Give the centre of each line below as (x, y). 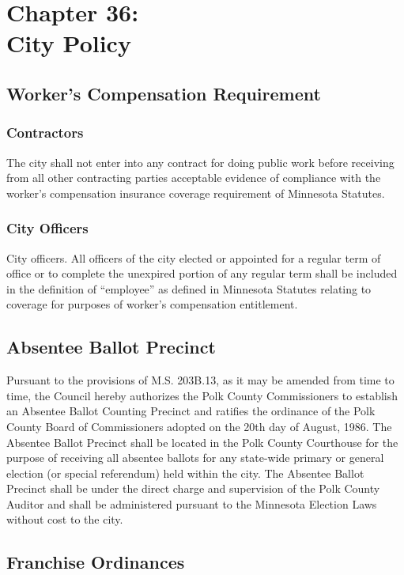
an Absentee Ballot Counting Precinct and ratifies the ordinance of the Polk (191, 411)
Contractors (45, 132)
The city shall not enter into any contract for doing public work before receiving (200, 162)
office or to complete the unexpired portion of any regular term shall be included (202, 273)
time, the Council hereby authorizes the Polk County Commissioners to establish (202, 395)
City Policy (69, 43)
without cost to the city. (65, 519)
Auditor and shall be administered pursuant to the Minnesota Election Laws (192, 503)
